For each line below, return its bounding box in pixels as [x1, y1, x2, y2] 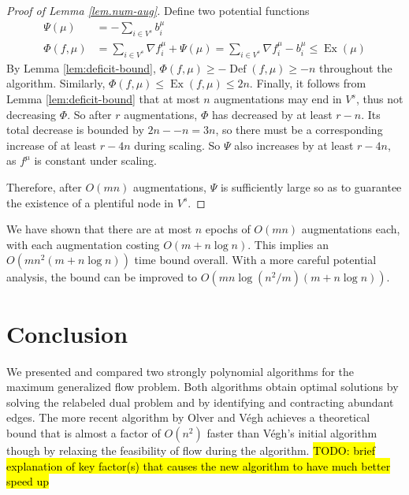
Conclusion [6, 317, 128, 349]
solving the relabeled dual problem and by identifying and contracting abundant [6, 393, 394, 410]
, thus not [355, 91, 403, 107]
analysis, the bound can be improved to [6, 269, 198, 285]
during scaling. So [134, 136, 221, 153]
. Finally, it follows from [249, 75, 366, 91]
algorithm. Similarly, [6, 75, 106, 91]
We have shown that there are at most [6, 221, 192, 237]
